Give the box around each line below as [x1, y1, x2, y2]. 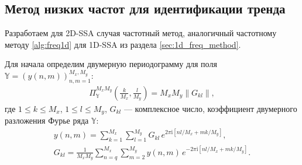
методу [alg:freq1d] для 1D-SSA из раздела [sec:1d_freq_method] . [5, 38, 241, 50]
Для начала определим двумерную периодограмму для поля [5, 58, 217, 70]
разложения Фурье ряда [5, 114, 89, 127]
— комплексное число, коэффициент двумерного [123, 102, 297, 114]
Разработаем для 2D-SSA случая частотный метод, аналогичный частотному [5, 27, 277, 39]
